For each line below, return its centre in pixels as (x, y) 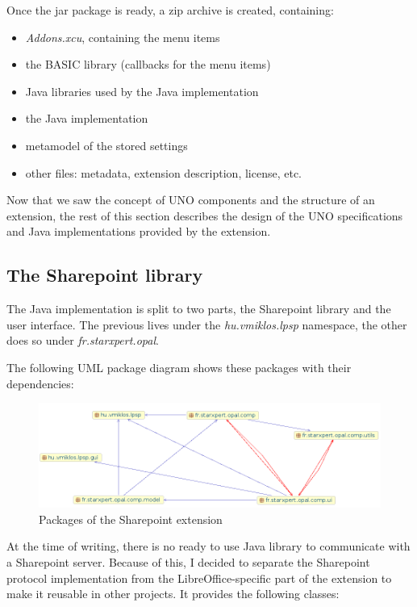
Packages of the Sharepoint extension (131, 519)
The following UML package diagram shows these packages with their (179, 367)
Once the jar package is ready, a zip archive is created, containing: (170, 10)
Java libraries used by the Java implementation (142, 91)
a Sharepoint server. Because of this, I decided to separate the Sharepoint (188, 562)
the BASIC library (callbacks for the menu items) (148, 64)
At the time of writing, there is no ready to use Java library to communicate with (208, 546)
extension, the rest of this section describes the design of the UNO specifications (205, 215)
